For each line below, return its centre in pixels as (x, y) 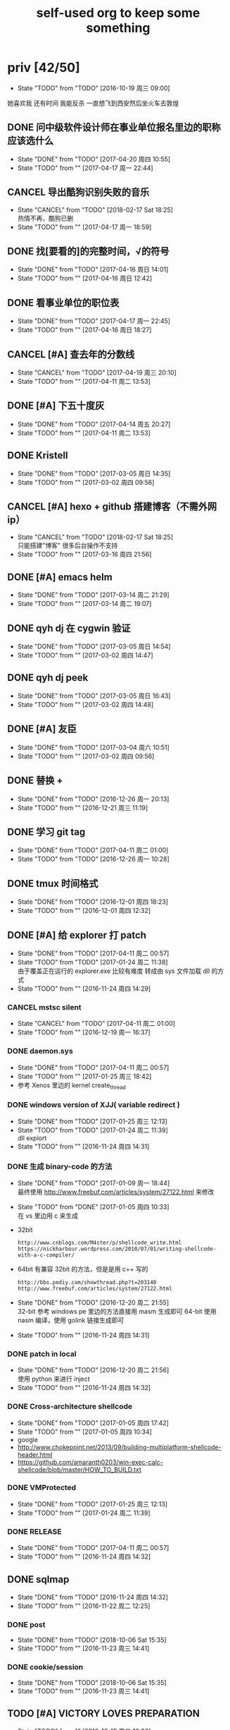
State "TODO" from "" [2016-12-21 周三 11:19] (83, 807)
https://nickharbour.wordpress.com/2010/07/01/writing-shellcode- (117, 1249)
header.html (35, 1454)
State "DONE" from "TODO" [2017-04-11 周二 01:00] (93, 850)
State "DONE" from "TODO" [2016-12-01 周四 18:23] (93, 902)
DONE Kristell (38, 455)
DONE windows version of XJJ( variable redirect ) (94, 1105)
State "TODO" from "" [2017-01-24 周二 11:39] (84, 1513)
